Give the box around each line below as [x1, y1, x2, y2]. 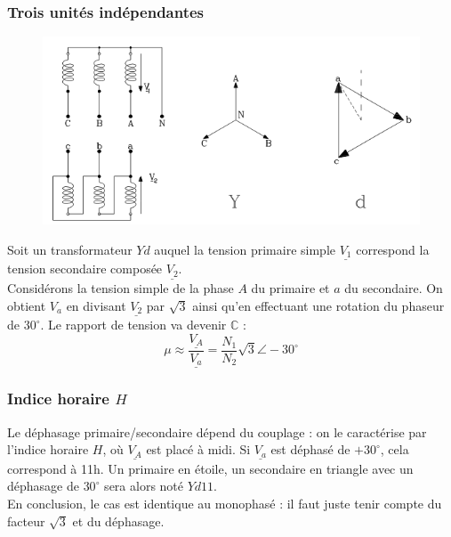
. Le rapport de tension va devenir [40, 315, 227, 334]
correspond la [356, 240, 430, 258]
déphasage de [7, 476, 79, 495]
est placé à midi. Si [146, 440, 251, 459]
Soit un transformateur [7, 240, 133, 258]
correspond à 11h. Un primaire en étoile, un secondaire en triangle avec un [7, 459, 414, 477]
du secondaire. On [344, 279, 443, 297]
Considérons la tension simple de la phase [7, 279, 234, 297]
